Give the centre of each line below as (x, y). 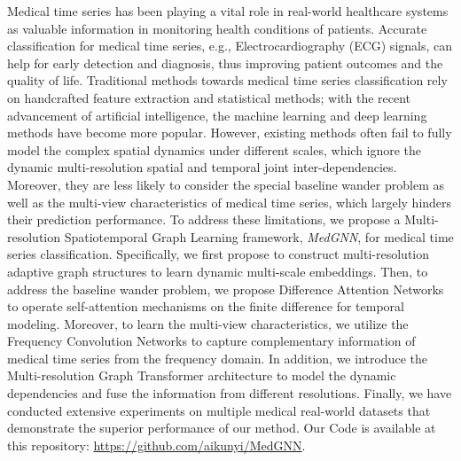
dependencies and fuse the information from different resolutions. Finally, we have (230, 393)
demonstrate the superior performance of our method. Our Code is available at (222, 428)
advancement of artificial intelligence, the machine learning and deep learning (217, 115)
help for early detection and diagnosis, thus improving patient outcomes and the (225, 63)
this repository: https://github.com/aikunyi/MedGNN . (156, 445)
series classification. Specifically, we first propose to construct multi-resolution (219, 254)
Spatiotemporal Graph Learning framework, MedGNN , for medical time (259, 236)
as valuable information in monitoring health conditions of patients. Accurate (217, 28)
